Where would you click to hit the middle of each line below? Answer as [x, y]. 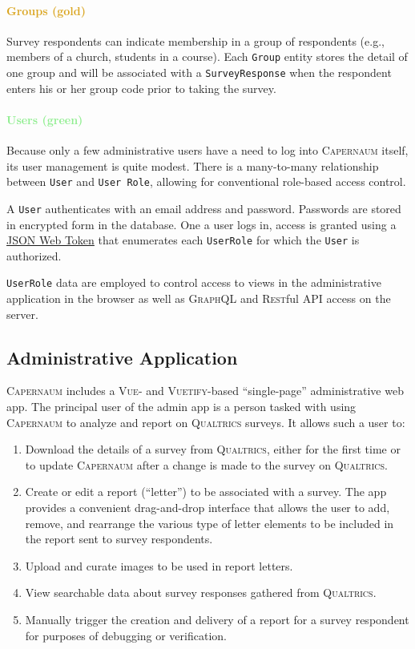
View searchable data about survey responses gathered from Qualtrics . [201, 593]
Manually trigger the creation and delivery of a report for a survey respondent [217, 620]
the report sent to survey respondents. [119, 539]
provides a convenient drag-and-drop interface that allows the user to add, [207, 508]
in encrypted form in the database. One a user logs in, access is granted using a [201, 224]
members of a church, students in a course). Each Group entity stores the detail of [207, 56]
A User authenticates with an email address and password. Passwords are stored [204, 208]
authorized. [34, 255]
